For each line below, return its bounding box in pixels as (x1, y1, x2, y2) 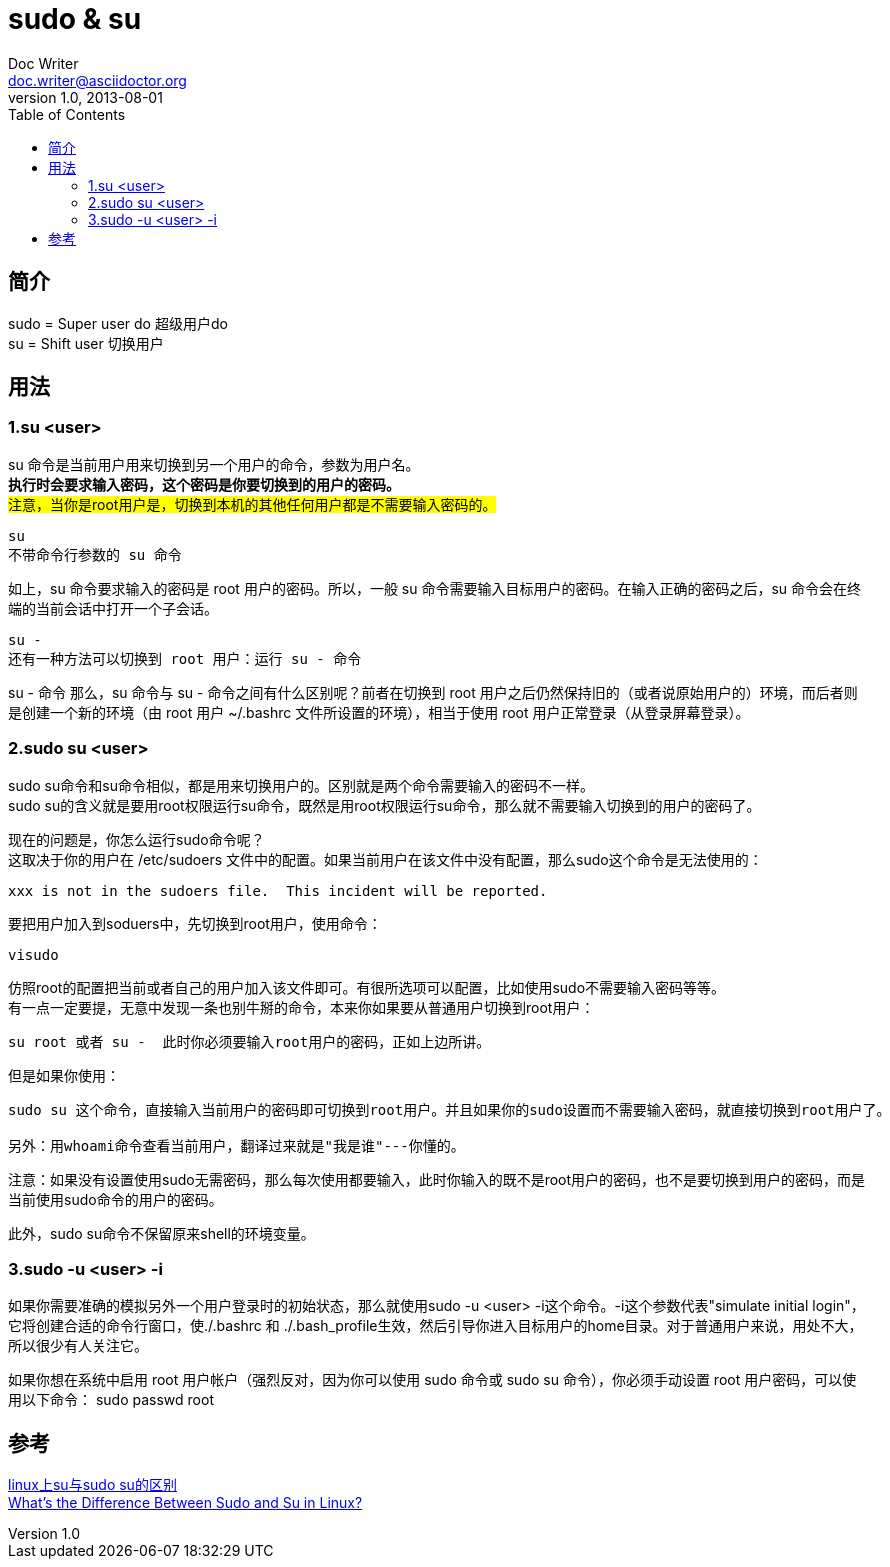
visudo (8, 946, 59, 963)
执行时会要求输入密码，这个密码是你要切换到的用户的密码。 (8, 475, 400, 493)
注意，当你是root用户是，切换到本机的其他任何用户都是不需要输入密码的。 (8, 495, 497, 513)
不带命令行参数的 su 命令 (8, 546, 182, 563)
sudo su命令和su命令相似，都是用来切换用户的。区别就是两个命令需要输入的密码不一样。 (8, 776, 594, 794)
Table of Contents (8, 105, 126, 123)
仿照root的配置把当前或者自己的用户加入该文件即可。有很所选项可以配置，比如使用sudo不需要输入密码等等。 (8, 978, 726, 996)
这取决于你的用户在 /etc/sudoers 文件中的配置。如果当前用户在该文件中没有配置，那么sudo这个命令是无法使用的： (8, 850, 763, 868)
